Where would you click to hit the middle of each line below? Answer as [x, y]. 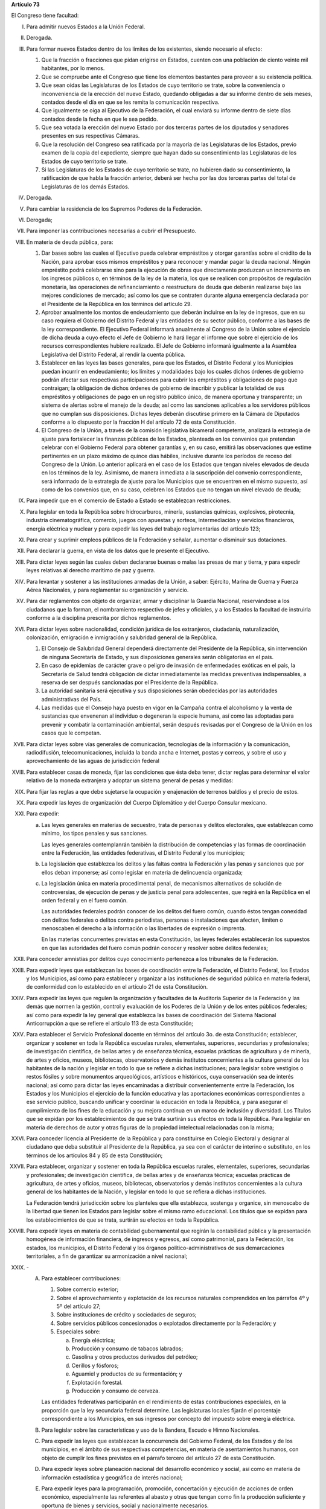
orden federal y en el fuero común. [85, 900]
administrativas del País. [72, 699]
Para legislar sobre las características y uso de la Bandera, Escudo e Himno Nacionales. [151, 1430]
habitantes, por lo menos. [73, 68]
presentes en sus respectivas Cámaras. [91, 136]
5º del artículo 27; [78, 1306]
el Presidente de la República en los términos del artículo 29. [117, 304]
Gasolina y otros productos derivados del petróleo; [135, 1357]
